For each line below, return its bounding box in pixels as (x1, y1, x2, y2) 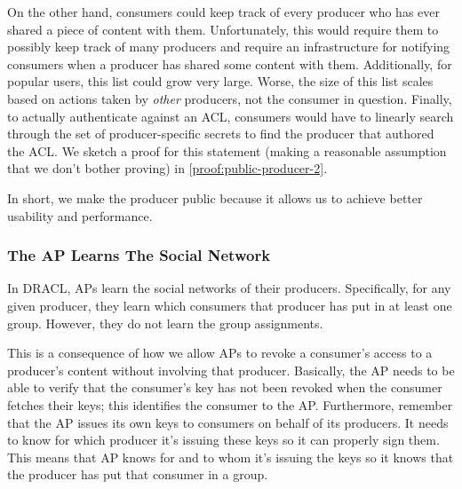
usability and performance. (7, 206, 153, 225)
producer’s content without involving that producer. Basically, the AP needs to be (7, 360, 455, 379)
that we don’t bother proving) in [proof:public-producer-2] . (7, 159, 328, 177)
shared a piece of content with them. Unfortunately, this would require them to (7, 20, 439, 38)
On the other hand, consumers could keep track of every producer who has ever (7, 3, 440, 20)
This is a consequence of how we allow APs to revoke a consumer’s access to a (7, 343, 433, 362)
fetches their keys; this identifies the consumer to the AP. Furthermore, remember (7, 395, 453, 414)
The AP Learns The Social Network (7, 244, 271, 266)
